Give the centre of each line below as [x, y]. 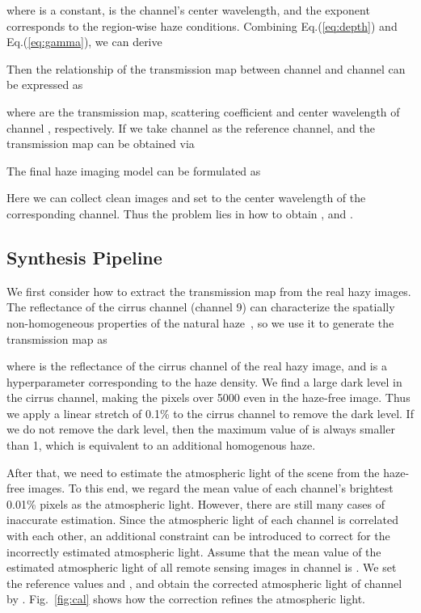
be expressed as [45, 85]
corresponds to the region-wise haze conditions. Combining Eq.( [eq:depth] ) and [202, 25]
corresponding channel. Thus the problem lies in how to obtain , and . [180, 213]
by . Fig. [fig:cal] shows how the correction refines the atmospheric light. [186, 599]
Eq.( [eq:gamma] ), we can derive [84, 42]
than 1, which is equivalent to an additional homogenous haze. [161, 445]
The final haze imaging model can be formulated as [134, 170]
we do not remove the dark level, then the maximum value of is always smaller [201, 429]
